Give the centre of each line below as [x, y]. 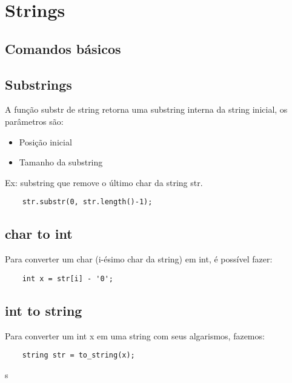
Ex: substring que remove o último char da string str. [104, 182]
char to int [39, 234]
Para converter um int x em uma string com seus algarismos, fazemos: [135, 335]
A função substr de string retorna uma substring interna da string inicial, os [146, 109]
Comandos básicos [63, 48]
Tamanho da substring [61, 162]
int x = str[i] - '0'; [68, 278]
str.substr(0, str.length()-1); [87, 202]
